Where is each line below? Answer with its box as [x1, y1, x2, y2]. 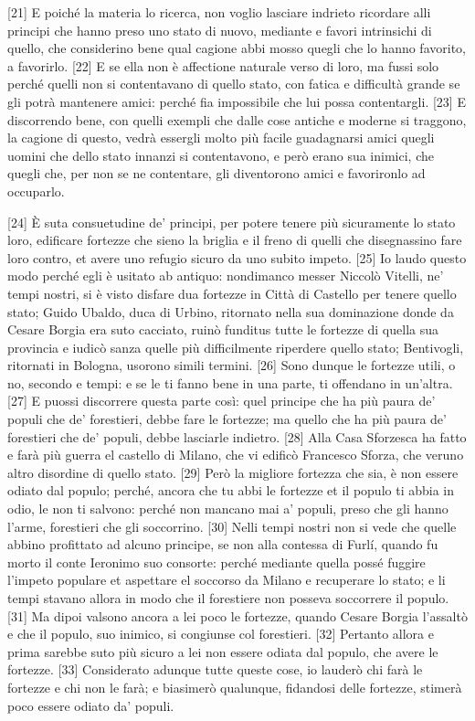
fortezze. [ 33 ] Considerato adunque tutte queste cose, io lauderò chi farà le [7, 660, 423, 679]
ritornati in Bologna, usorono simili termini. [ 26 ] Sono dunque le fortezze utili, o [7, 355, 456, 375]
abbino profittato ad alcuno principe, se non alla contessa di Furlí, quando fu [7, 535, 438, 554]
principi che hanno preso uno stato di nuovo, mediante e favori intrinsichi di [7, 20, 432, 39]
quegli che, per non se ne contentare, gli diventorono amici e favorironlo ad [7, 164, 426, 183]
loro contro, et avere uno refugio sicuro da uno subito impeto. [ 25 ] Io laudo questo [7, 248, 467, 267]
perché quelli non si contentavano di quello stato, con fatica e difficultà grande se [7, 74, 460, 93]
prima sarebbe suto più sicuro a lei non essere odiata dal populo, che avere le [7, 641, 438, 661]
